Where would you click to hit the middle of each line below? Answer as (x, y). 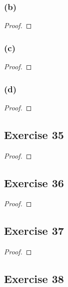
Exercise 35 (34, 134)
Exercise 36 (34, 182)
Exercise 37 (34, 231)
